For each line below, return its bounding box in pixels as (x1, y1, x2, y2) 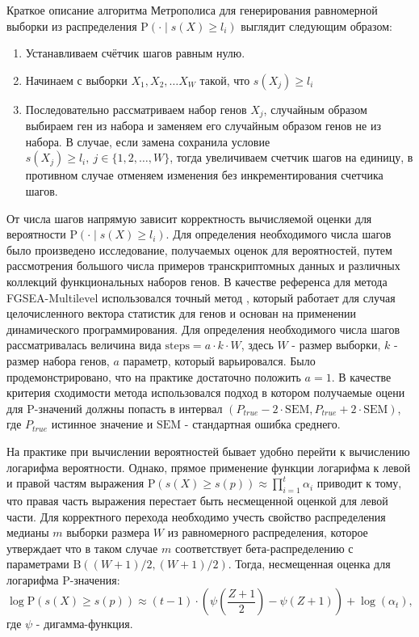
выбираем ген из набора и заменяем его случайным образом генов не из (25, 117, 381, 134)
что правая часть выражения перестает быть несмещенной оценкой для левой (6, 491, 388, 508)
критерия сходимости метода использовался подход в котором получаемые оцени (6, 384, 405, 401)
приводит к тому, (316, 475, 402, 491)
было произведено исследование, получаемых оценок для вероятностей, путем (6, 241, 392, 258)
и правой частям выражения (6, 475, 145, 491)
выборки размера (66, 524, 150, 541)
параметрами (6, 555, 69, 572)
